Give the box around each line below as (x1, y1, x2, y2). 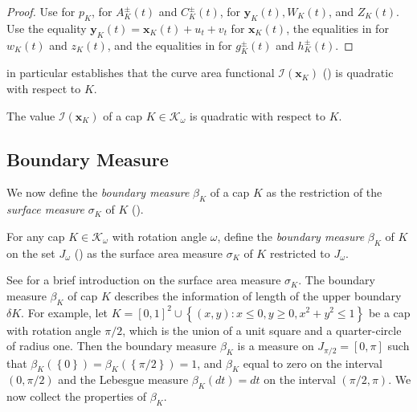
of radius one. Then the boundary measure (6, 337, 217, 354)
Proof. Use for (6, 3, 76, 19)
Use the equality (6, 19, 87, 36)
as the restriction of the (266, 184, 382, 201)
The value (6, 107, 55, 124)
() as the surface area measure (74, 244, 223, 261)
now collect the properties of (6, 388, 146, 405)
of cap (67, 287, 98, 304)
